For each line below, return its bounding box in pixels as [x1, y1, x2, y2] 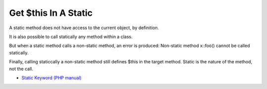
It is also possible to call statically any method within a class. [9, 34, 133, 40]
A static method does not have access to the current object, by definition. [9, 25, 159, 31]
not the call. [9, 66, 33, 72]
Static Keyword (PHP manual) [21, 75, 82, 81]
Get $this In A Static [9, 7, 93, 18]
